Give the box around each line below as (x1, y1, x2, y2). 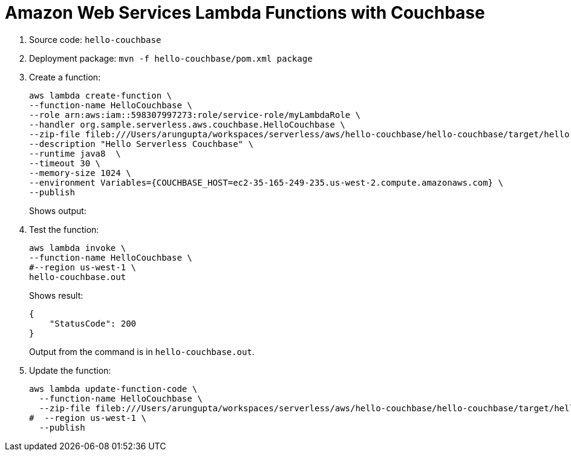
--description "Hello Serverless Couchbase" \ (29, 138, 253, 149)
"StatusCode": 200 (49, 318, 137, 328)
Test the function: (29, 224, 99, 235)
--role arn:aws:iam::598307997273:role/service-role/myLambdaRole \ (29, 109, 361, 120)
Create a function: (29, 71, 101, 82)
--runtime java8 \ (29, 148, 121, 158)
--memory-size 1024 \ (29, 168, 131, 178)
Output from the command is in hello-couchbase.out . (29, 346, 255, 357)
